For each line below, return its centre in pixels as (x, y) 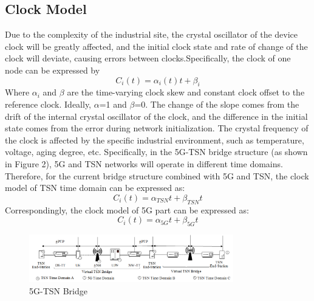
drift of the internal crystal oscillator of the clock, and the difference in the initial (156, 116)
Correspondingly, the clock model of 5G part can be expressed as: (127, 209)
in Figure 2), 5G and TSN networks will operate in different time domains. (144, 163)
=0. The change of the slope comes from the (217, 104)
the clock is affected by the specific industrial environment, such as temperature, (155, 140)
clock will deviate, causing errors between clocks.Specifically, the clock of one (148, 58)
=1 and (113, 104)
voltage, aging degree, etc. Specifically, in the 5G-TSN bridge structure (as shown (156, 152)
